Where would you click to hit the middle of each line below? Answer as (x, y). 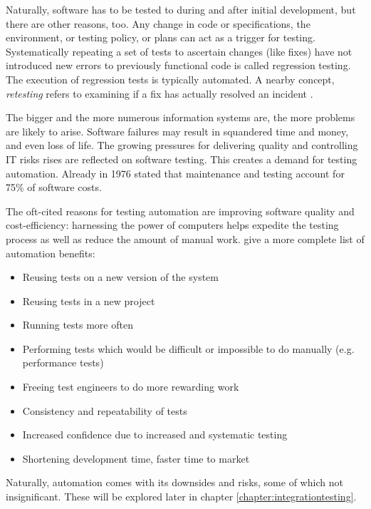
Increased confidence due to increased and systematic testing (155, 435)
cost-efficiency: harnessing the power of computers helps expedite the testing (172, 225)
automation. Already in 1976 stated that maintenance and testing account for (175, 173)
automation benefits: (51, 253)
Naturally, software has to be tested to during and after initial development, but (181, 9)
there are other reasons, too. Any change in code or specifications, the (158, 23)
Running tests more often (78, 325)
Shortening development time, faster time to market (136, 458)
